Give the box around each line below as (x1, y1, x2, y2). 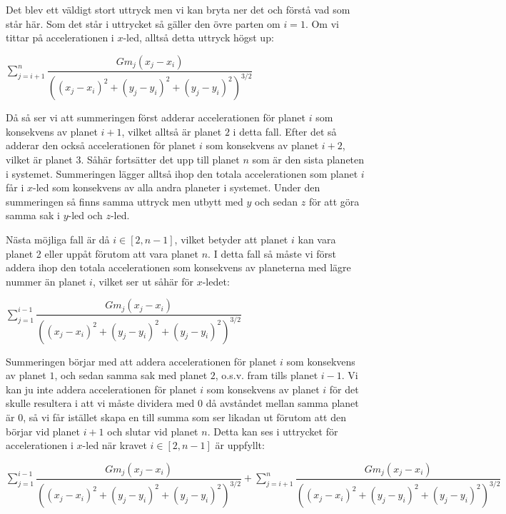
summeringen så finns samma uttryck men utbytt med (6, 193, 243, 208)
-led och (68, 208, 103, 223)
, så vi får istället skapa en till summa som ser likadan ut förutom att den (23, 410, 346, 425)
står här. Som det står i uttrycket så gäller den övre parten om (6, 16, 280, 31)
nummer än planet (6, 273, 86, 288)
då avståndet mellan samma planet (206, 395, 359, 410)
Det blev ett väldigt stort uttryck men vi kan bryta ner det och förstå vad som (6, 2, 350, 16)
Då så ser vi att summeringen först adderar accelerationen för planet (6, 110, 305, 125)
